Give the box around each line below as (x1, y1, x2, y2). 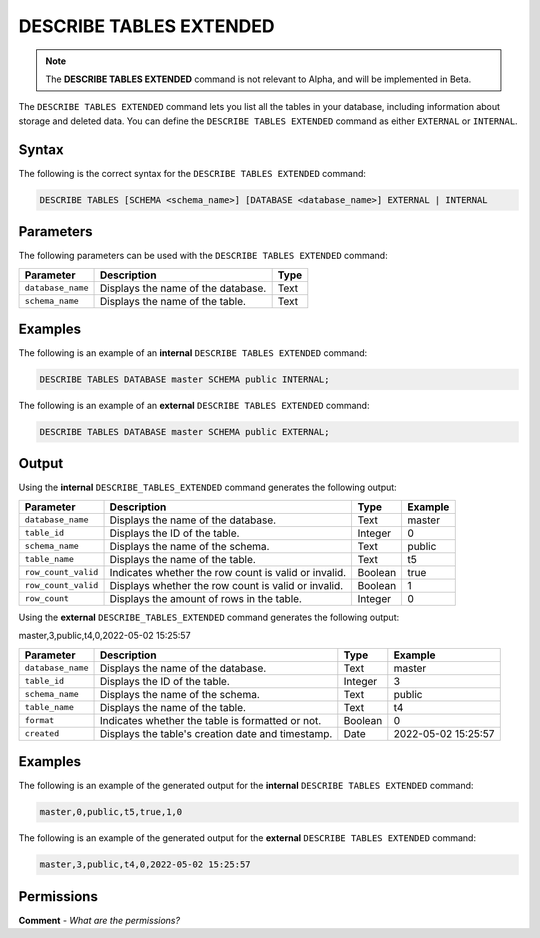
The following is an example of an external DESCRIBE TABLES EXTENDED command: (18, 399, 370, 411)
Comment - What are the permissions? (18, 914, 180, 926)
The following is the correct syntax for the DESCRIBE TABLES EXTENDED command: (18, 167, 367, 179)
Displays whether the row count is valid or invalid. (109, 578, 344, 592)
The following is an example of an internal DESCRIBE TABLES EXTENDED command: (18, 347, 368, 359)
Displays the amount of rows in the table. (109, 591, 302, 605)
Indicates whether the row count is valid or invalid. (109, 565, 347, 579)
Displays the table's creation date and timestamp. (99, 726, 333, 740)
